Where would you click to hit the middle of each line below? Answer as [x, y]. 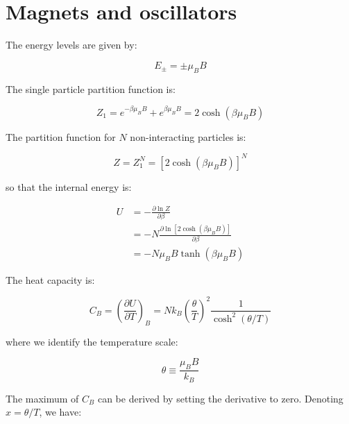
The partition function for [61, 136]
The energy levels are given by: [71, 45]
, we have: [60, 412]
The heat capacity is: [50, 279]
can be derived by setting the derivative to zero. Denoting [220, 398]
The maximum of [42, 398]
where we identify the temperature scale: [92, 341]
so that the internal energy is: [69, 186]
